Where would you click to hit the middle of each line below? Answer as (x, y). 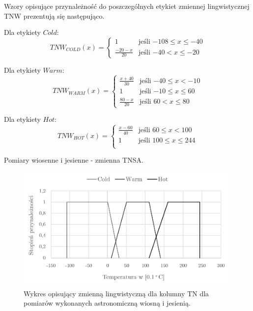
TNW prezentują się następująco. (54, 15)
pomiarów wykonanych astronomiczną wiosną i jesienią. (107, 303)
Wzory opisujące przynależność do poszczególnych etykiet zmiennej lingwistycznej (127, 6)
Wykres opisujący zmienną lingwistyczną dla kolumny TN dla (116, 293)
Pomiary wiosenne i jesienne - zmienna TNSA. (74, 160)
